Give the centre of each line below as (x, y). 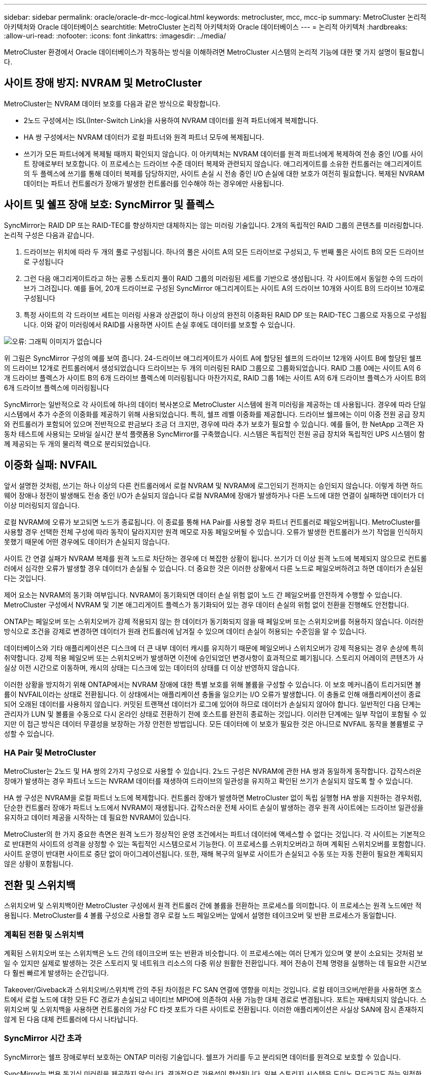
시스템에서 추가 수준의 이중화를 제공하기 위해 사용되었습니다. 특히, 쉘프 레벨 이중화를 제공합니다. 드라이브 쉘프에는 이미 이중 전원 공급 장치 (215, 414)
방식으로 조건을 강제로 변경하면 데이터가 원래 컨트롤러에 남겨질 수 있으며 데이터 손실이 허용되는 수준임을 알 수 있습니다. (185, 631)
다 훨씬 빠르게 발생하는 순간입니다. (56, 973)
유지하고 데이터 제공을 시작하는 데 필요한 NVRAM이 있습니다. (97, 818)
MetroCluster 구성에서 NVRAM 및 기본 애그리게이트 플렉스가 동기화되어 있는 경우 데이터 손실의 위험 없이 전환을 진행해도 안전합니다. (206, 604)
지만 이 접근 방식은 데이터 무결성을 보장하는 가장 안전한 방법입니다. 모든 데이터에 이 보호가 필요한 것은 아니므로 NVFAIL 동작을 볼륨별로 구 (214, 724)
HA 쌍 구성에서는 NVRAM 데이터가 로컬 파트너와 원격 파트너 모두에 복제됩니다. (144, 137)
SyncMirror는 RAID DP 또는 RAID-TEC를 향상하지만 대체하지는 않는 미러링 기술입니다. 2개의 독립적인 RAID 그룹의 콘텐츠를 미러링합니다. (214, 225)
